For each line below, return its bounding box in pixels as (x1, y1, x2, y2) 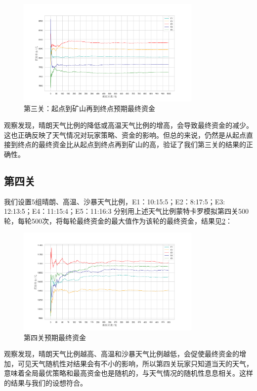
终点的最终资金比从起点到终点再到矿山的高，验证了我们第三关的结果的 (17, 139, 246, 150)
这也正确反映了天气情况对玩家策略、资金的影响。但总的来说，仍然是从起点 (4, 129, 246, 140)
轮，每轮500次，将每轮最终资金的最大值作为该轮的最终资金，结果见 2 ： (4, 215, 232, 226)
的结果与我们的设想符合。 (4, 377, 87, 388)
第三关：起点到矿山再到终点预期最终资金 (24, 103, 155, 114)
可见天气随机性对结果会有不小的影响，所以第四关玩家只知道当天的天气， (17, 358, 253, 368)
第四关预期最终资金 (24, 332, 86, 342)
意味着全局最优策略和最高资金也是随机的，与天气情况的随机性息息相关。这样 (4, 368, 253, 378)
